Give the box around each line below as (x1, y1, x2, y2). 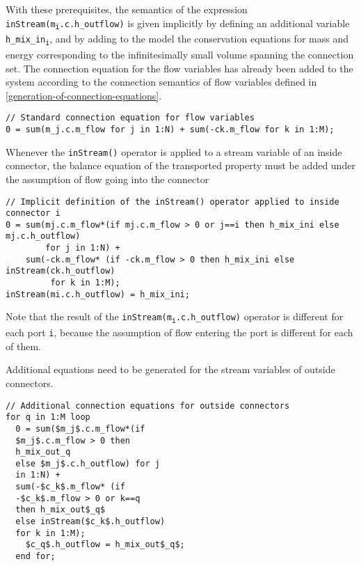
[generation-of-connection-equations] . (6, 88, 162, 102)
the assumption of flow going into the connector (6, 171, 209, 186)
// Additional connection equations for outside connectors (6, 400, 290, 411)
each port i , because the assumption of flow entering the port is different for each (6, 325, 353, 340)
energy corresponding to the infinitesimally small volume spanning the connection (6, 47, 354, 61)
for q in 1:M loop (6, 412, 90, 423)
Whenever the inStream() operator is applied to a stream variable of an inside (6, 144, 342, 159)
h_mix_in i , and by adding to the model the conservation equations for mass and (6, 31, 348, 47)
